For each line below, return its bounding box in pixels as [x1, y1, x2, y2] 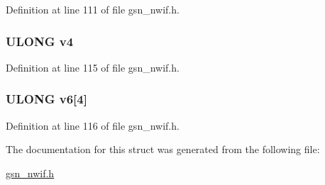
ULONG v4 [6, 32, 74, 50]
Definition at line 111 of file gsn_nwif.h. [6, 2, 180, 16]
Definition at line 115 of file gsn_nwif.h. [6, 60, 180, 74]
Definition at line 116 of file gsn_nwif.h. [6, 118, 180, 133]
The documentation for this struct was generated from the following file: [6, 142, 320, 157]
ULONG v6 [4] [6, 90, 87, 108]
